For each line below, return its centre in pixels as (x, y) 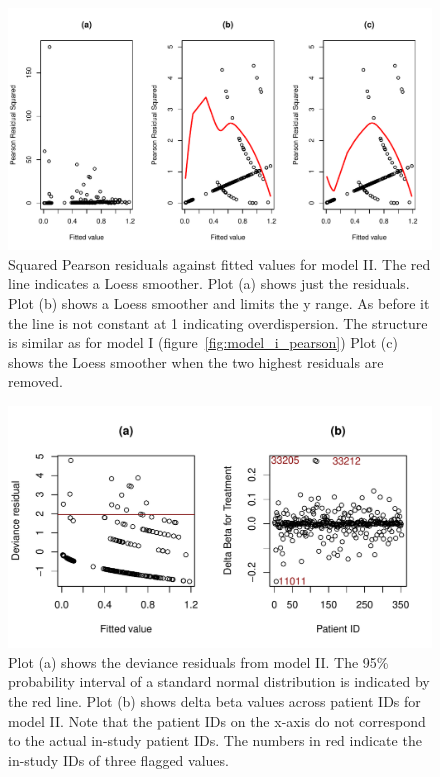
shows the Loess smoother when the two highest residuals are (196, 361)
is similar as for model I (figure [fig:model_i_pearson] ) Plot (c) (203, 342)
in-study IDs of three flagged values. (118, 759)
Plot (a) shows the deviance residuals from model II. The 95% (198, 661)
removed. (35, 381)
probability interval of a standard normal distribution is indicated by (219, 681)
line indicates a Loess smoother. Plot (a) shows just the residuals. (209, 283)
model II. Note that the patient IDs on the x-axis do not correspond (217, 720)
